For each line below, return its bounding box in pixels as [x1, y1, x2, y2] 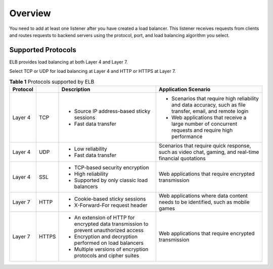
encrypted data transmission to [74, 220, 149, 227]
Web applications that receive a [171, 114, 247, 121]
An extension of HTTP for [74, 214, 135, 221]
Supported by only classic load [74, 177, 148, 183]
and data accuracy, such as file [171, 101, 246, 108]
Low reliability [74, 145, 107, 152]
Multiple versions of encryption [74, 246, 149, 253]
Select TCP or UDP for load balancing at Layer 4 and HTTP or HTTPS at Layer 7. [9, 68, 176, 74]
